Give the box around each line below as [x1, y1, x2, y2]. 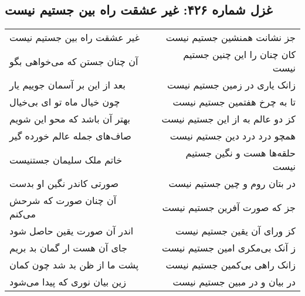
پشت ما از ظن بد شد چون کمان [9, 258, 139, 272]
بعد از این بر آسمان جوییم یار [9, 78, 126, 92]
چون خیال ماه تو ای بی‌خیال [9, 95, 120, 109]
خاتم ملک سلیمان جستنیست [9, 152, 123, 166]
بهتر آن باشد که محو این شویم [9, 112, 130, 126]
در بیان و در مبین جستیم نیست [172, 275, 296, 289]
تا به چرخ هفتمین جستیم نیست [172, 95, 296, 109]
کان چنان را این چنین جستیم [183, 47, 296, 62]
